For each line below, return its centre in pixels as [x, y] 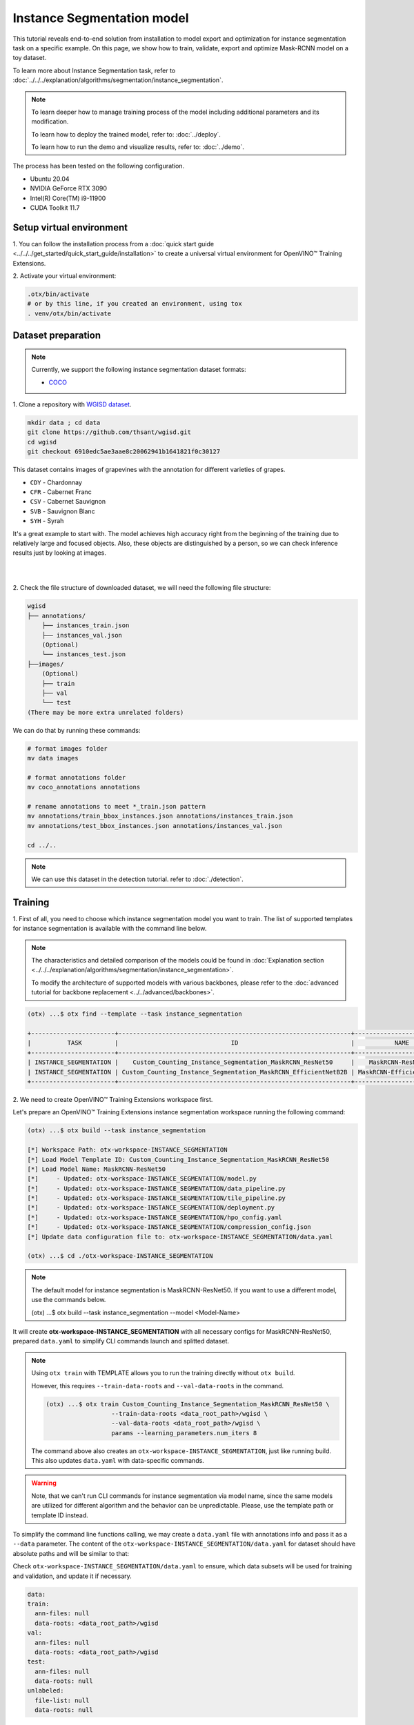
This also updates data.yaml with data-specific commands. [118, 1461]
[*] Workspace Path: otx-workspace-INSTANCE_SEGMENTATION [127, 1150]
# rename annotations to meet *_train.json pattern [117, 807]
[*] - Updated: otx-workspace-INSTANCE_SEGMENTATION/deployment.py [151, 1208]
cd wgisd [42, 442]
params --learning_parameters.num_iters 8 [184, 1433]
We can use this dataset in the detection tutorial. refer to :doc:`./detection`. [138, 879]
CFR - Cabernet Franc [61, 492]
